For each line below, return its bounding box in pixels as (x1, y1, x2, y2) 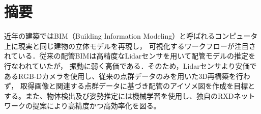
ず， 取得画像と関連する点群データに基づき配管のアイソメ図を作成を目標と (4, 80, 255, 91)
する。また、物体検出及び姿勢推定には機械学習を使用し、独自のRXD (4, 90, 234, 101)
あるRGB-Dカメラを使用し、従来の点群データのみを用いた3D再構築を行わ (4, 70, 250, 81)
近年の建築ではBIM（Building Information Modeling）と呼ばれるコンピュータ (4, 31, 258, 41)
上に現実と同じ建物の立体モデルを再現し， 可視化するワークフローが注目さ (4, 40, 256, 51)
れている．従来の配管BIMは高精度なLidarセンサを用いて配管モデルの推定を (4, 50, 255, 61)
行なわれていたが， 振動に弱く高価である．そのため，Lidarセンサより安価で (4, 60, 257, 71)
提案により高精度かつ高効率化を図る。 (32, 100, 161, 111)
